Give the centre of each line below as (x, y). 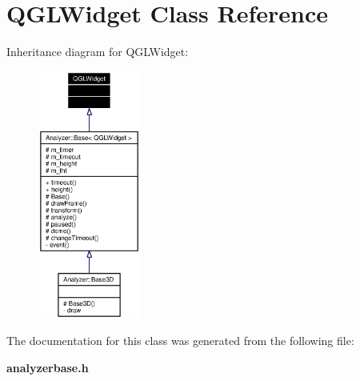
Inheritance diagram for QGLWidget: (98, 52)
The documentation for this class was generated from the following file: (180, 341)
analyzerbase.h (48, 367)
